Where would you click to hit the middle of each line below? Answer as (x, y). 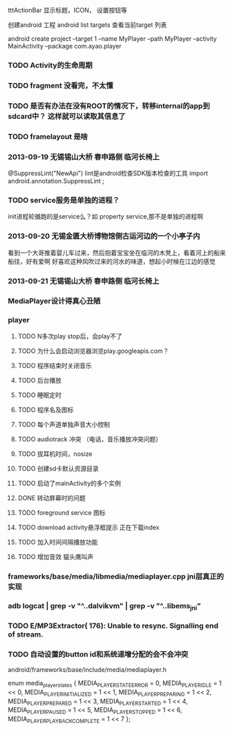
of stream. (26, 634)
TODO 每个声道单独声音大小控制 (64, 424)
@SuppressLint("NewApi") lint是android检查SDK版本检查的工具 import (108, 173)
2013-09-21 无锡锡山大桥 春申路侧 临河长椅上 (84, 281)
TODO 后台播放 (39, 380)
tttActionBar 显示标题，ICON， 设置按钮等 (67, 10)
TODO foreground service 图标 (62, 512)
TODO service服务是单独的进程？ (64, 200)
